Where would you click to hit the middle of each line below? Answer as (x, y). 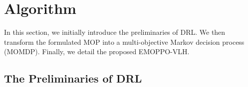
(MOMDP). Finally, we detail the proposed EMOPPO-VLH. (97, 51)
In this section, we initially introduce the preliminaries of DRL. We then (115, 32)
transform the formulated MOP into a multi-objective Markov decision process (124, 42)
